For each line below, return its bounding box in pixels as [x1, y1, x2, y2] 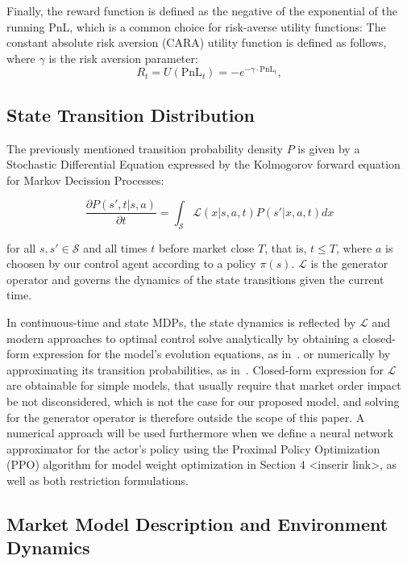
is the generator [310, 255, 388, 272]
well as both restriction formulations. [6, 472, 189, 489]
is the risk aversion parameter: [48, 49, 198, 66]
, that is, [264, 239, 307, 256]
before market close [158, 239, 255, 256]
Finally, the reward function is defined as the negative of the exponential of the [6, 2, 398, 19]
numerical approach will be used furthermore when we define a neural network [6, 424, 394, 441]
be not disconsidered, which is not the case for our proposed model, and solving [6, 393, 400, 410]
